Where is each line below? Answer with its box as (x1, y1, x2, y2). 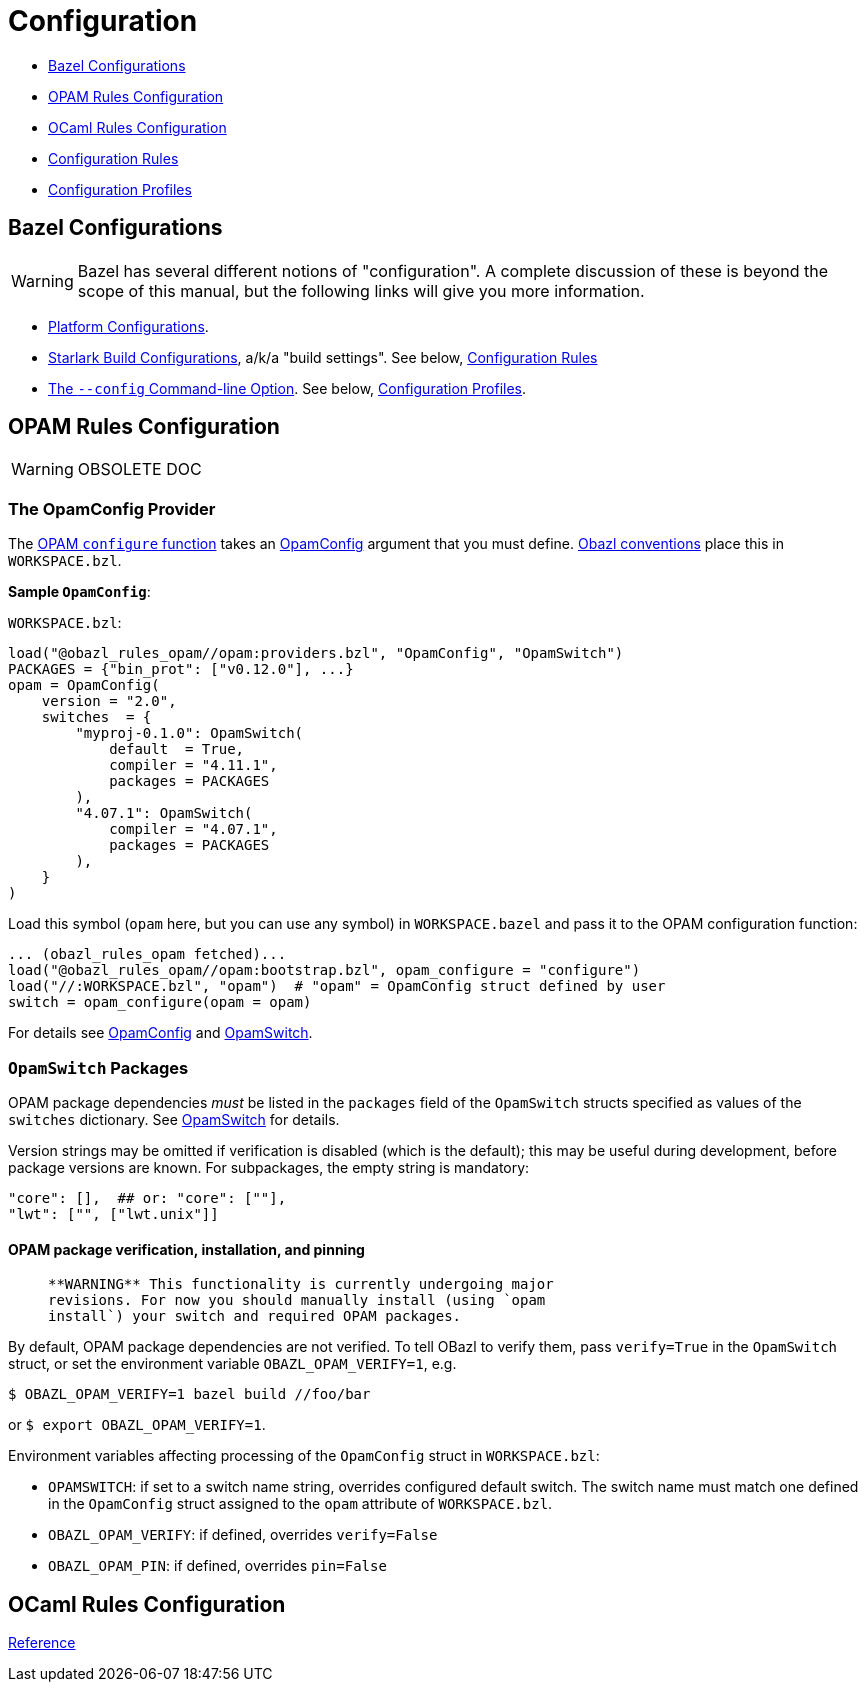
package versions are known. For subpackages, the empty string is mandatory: (8, 1158, 530, 1176)
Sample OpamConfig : (8, 583, 151, 601)
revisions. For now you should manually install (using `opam (48, 1292, 546, 1309)
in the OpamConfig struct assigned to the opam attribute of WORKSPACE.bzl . (48, 1495, 553, 1513)
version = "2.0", (41, 693, 177, 710)
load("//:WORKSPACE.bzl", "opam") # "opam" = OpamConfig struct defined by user (8, 978, 666, 995)
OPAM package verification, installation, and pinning (8, 1240, 365, 1258)
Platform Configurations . (48, 317, 209, 335)
